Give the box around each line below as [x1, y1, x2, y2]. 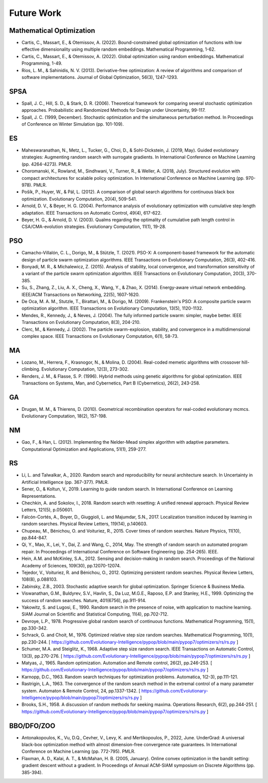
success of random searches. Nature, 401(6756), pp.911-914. [21, 597, 146, 603]
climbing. [21, 366, 41, 372]
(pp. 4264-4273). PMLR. [21, 161, 72, 167]
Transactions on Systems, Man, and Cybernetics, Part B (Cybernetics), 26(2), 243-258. [21, 380, 201, 386]
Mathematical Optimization [9, 26, 95, 35]
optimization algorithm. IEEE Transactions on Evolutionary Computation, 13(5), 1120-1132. [21, 306, 203, 312]
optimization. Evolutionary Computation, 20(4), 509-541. [21, 196, 137, 202]
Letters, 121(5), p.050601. [21, 507, 73, 513]
